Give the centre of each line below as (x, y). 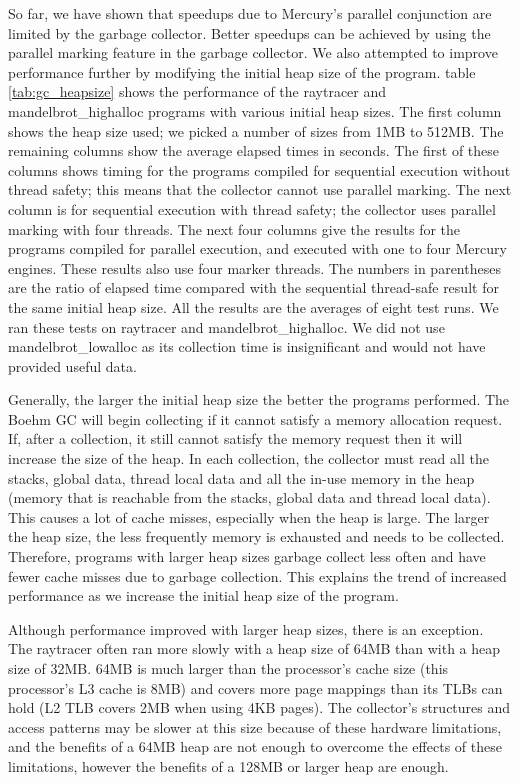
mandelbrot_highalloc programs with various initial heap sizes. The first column (255, 110)
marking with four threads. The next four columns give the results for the (234, 228)
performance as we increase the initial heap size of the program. (203, 595)
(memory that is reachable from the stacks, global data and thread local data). (249, 497)
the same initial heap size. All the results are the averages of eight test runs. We (253, 306)
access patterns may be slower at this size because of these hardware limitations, (255, 726)
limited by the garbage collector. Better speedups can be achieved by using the (249, 32)
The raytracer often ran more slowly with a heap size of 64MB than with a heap (254, 648)
